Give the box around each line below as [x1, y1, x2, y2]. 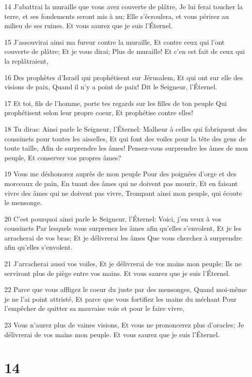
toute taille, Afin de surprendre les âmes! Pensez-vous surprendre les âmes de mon [4, 143, 248, 153]
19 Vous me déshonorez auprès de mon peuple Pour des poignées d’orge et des [4, 169, 236, 179]
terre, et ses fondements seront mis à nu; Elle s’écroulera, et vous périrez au [4, 11, 229, 21]
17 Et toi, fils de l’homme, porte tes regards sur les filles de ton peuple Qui [4, 98, 227, 108]
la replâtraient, [4, 55, 48, 66]
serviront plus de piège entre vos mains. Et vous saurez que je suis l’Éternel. [4, 268, 230, 278]
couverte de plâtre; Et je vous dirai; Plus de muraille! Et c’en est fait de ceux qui [4, 46, 245, 56]
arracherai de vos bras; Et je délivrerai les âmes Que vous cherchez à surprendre [4, 232, 242, 242]
